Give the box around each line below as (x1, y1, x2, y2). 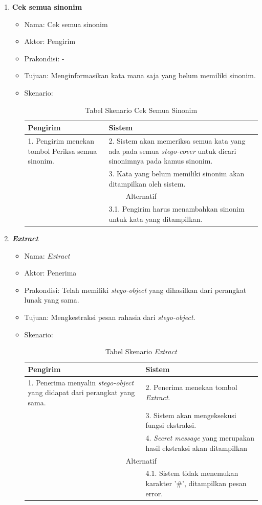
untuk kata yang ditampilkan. (108, 213, 203, 224)
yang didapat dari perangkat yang (28, 387, 135, 398)
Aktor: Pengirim (24, 36, 76, 47)
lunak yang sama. (24, 294, 79, 305)
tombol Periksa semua (28, 145, 97, 156)
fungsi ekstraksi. (145, 420, 196, 430)
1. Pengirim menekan (28, 135, 94, 146)
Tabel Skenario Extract (105, 346, 177, 357)
